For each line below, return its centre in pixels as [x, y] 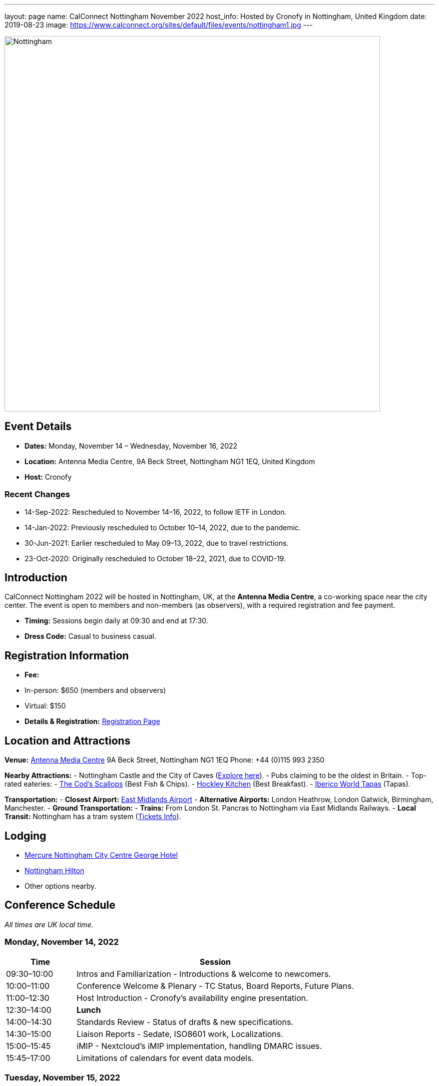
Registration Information [67, 655]
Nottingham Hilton [55, 870]
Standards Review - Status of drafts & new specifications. [185, 1022]
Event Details [38, 427]
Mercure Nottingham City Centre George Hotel [101, 855]
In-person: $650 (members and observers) [95, 690]
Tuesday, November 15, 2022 [63, 1077]
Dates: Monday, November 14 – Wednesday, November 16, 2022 [131, 446]
